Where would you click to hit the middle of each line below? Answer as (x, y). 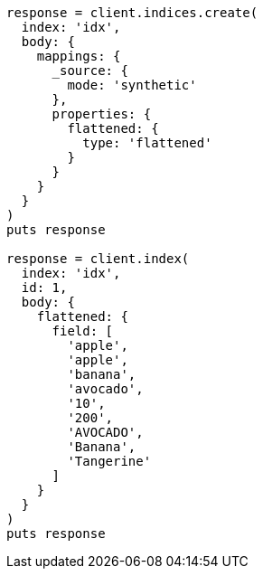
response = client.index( (98, 259)
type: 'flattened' (147, 143)
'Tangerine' (109, 461)
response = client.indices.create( (132, 13)
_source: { (90, 71)
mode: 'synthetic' (132, 85)
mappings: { (79, 56)
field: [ (83, 331)
